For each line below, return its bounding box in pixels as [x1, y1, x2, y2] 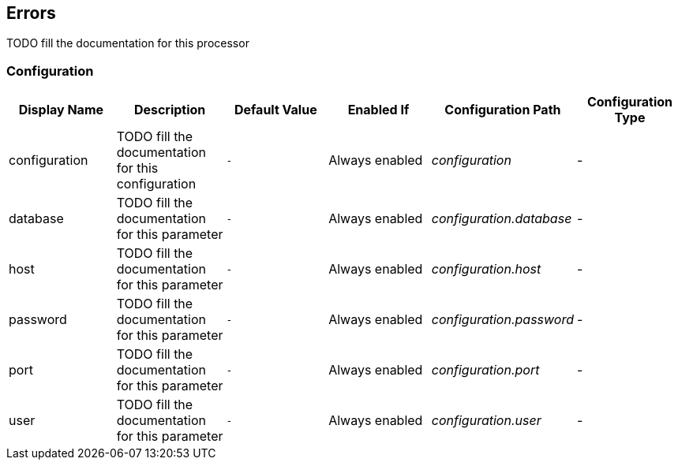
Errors [6, 3, 56, 23]
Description [133, 102, 206, 118]
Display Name [18, 102, 104, 118]
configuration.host [431, 261, 541, 278]
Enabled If [347, 102, 410, 118]
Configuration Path [444, 102, 561, 118]
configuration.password [431, 311, 574, 328]
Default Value [234, 102, 317, 118]
